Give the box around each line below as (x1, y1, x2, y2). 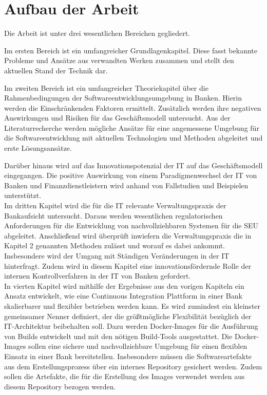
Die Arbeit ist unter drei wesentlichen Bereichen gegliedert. (4, 28, 190, 38)
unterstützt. (4, 190, 42, 201)
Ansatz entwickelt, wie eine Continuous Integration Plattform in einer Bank (4, 290, 242, 301)
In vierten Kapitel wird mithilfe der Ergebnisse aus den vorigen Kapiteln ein (4, 280, 244, 291)
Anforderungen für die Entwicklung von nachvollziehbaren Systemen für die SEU (4, 220, 259, 231)
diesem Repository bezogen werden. (4, 381, 116, 391)
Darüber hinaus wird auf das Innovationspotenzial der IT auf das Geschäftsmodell (4, 160, 263, 170)
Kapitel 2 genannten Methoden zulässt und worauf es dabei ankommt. (4, 240, 225, 251)
